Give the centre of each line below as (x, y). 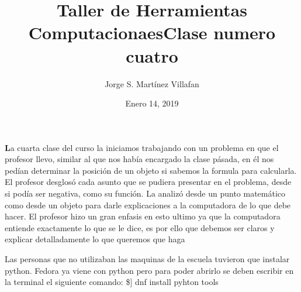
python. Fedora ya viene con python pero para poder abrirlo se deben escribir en (149, 270)
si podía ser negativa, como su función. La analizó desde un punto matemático (145, 193)
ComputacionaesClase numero (152, 32)
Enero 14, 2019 (152, 103)
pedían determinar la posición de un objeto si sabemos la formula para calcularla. (151, 170)
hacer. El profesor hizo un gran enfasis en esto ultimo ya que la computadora (143, 216)
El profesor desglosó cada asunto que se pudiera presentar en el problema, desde (148, 182)
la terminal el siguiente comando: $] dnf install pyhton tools (112, 282)
